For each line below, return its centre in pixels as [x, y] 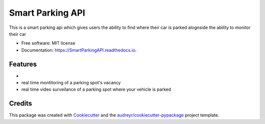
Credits [21, 104]
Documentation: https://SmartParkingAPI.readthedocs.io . [79, 50]
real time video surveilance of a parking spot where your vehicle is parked [96, 89]
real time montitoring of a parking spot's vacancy [71, 83]
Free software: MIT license [48, 43]
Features [23, 64]
